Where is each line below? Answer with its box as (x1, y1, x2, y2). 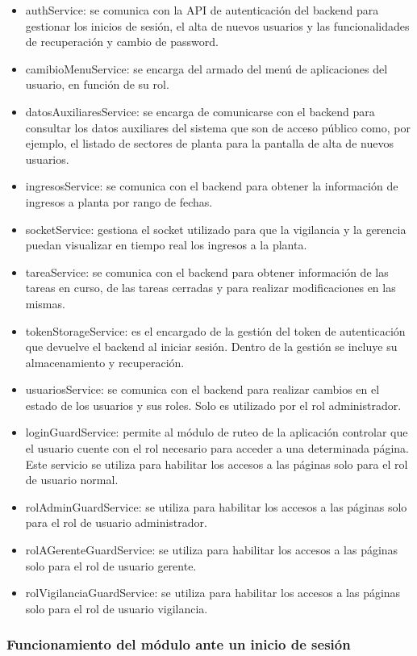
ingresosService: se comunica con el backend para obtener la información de (25, 178, 398, 194)
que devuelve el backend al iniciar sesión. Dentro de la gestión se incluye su (25, 338, 398, 355)
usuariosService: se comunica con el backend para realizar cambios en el (25, 381, 380, 398)
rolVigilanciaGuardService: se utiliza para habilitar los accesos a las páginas (25, 584, 401, 601)
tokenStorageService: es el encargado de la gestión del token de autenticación (25, 322, 406, 339)
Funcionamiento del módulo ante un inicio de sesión (6, 634, 351, 654)
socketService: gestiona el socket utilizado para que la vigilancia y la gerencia (25, 220, 407, 237)
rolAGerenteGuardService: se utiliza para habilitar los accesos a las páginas (25, 541, 398, 558)
